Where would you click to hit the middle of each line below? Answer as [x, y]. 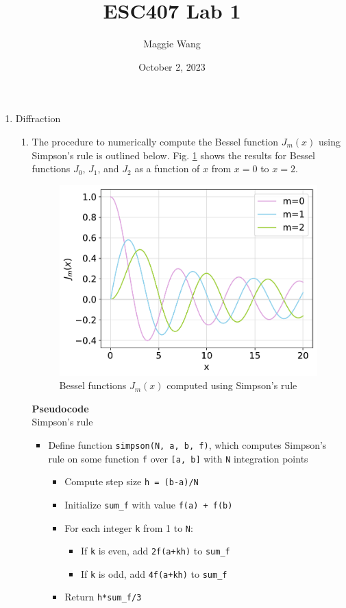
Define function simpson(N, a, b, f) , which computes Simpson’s [187, 444]
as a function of [167, 168]
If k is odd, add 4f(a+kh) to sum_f [154, 573]
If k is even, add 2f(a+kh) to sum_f [155, 551]
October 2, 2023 [172, 66]
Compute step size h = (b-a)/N [132, 481]
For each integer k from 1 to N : [129, 527]
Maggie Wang [172, 44]
